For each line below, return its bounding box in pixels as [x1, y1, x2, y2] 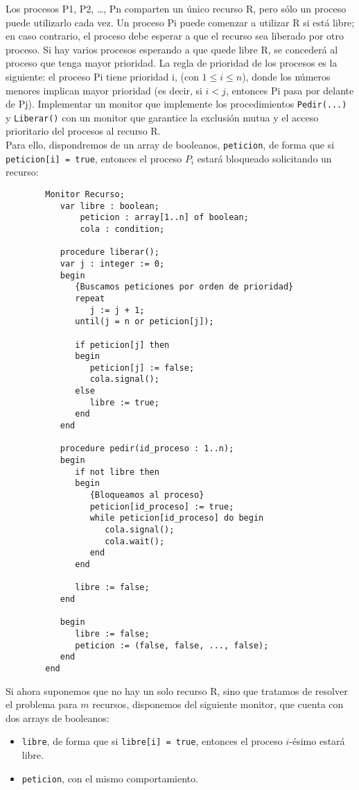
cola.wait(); [105, 536, 165, 546]
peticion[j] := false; [89, 362, 195, 373]
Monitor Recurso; [45, 189, 125, 199]
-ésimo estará [289, 734, 345, 748]
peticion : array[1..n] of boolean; [80, 212, 249, 223]
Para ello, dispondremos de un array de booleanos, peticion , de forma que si [6, 137, 335, 152]
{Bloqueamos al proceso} [89, 490, 204, 501]
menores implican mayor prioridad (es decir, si [6, 83, 202, 97]
